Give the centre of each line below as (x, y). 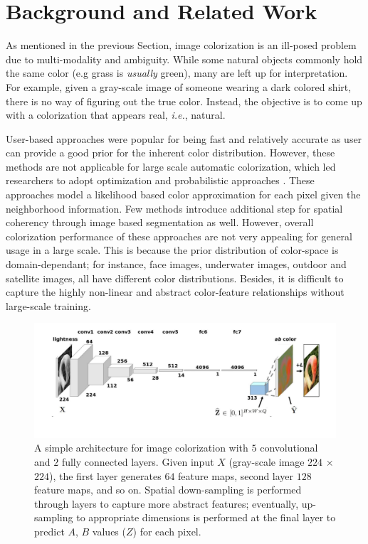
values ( (109, 532)
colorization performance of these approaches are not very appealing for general (179, 236)
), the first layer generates (105, 475)
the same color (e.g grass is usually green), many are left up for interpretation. (177, 73)
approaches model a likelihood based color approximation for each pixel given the (183, 194)
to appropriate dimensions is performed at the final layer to (206, 517)
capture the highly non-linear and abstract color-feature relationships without (175, 292)
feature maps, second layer (236, 475)
